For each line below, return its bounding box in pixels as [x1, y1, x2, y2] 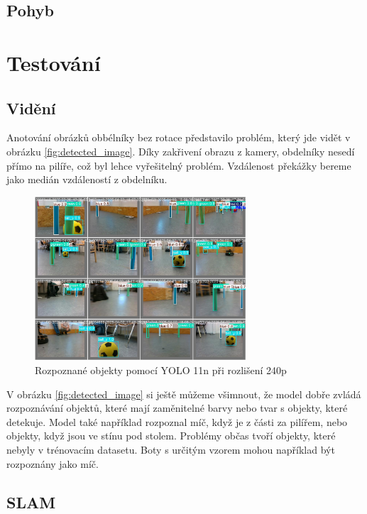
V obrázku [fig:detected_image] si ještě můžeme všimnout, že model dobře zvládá [6, 386, 361, 401]
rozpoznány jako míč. [6, 456, 99, 471]
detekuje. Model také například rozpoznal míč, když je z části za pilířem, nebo [6, 414, 348, 429]
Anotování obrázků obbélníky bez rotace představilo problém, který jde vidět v [6, 130, 351, 145]
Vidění [6, 97, 56, 119]
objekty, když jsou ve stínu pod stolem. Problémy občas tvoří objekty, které [6, 428, 336, 443]
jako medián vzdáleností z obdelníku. [6, 172, 168, 187]
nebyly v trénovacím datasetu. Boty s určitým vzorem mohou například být [6, 442, 335, 456]
